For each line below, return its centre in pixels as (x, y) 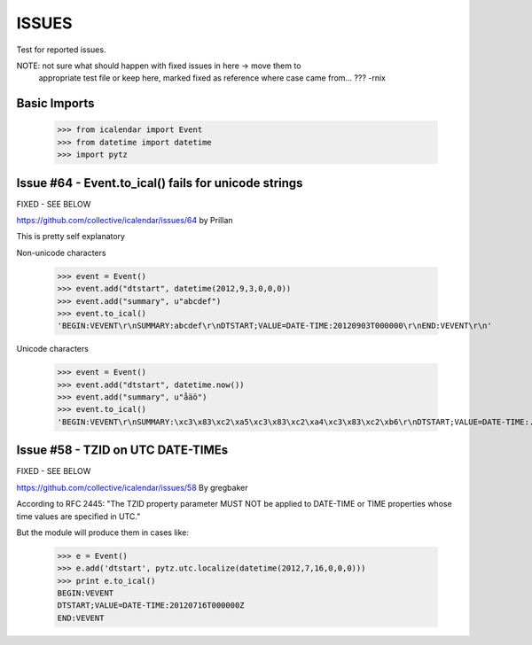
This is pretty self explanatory (71, 237)
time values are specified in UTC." (78, 516)
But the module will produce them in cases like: (103, 532)
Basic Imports (55, 103)
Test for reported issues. (61, 50)
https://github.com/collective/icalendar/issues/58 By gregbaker (132, 487)
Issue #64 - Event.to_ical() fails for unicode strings (160, 183)
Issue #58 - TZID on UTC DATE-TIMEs (122, 451)
